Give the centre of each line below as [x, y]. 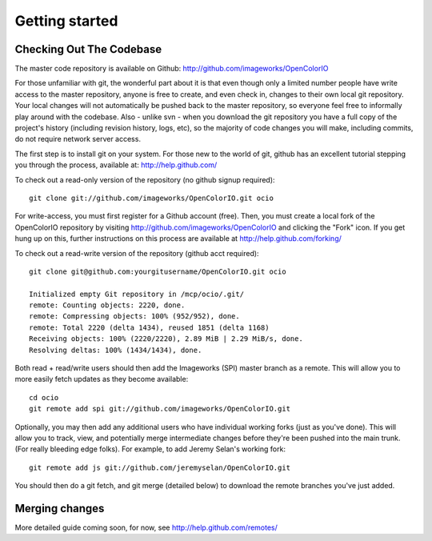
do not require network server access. [78, 139]
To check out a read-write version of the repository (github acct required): [137, 253]
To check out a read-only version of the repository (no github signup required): [145, 179]
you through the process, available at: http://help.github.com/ [116, 165]
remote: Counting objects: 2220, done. [107, 305]
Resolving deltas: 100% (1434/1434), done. [116, 350]
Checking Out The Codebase [88, 49]
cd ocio [44, 397]
